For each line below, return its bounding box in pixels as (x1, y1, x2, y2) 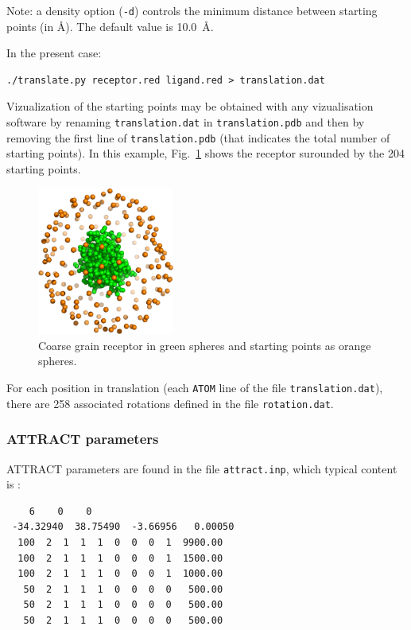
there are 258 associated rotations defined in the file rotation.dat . (6, 395, 334, 411)
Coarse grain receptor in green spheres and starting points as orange (38, 336, 371, 353)
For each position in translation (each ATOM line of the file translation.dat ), (6, 379, 383, 395)
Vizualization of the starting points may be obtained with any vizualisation (6, 98, 374, 115)
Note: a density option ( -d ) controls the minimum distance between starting (6, 2, 378, 18)
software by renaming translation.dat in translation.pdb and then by (6, 114, 365, 130)
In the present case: (6, 45, 102, 61)
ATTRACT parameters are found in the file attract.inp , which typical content (6, 460, 397, 476)
